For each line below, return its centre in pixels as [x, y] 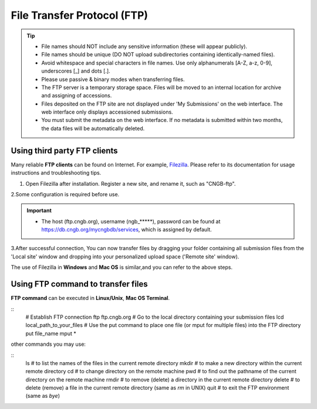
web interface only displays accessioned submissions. [107, 112]
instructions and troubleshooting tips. [56, 173]
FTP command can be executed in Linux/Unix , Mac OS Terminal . [90, 298]
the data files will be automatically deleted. [93, 128]
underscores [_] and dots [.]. [76, 71]
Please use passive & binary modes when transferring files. [113, 79]
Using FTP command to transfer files [79, 284]
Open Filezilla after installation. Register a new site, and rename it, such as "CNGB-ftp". [131, 183]
